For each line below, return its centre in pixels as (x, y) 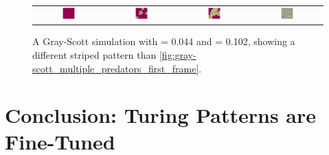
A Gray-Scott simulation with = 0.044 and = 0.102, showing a (164, 41)
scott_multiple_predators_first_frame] (116, 68)
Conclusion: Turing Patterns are (161, 115)
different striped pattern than (94, 54)
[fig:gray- (178, 54)
